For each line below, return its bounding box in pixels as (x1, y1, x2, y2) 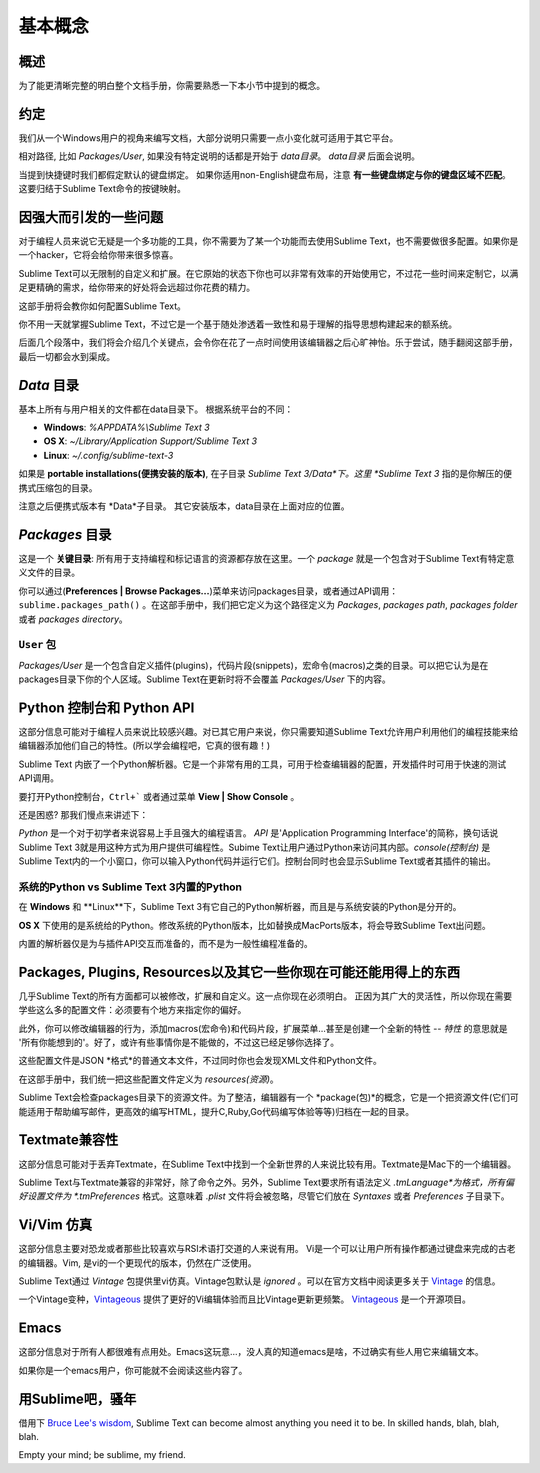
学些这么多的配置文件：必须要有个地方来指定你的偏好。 (18, 1004, 247, 1016)
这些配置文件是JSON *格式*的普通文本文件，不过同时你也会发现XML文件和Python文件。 (18, 1055, 382, 1067)
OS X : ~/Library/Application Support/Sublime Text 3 (43, 435, 258, 447)
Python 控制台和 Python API (18, 699, 195, 716)
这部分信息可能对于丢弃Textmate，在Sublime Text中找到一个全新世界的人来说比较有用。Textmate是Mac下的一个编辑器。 (18, 1158, 517, 1170)
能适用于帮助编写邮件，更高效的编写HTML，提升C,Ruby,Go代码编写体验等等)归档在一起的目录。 (18, 1105, 415, 1117)
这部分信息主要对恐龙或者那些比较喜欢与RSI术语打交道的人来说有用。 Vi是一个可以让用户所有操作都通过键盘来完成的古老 (18, 1243, 516, 1255)
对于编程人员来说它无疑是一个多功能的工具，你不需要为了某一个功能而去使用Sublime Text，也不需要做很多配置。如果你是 (18, 235, 519, 247)
